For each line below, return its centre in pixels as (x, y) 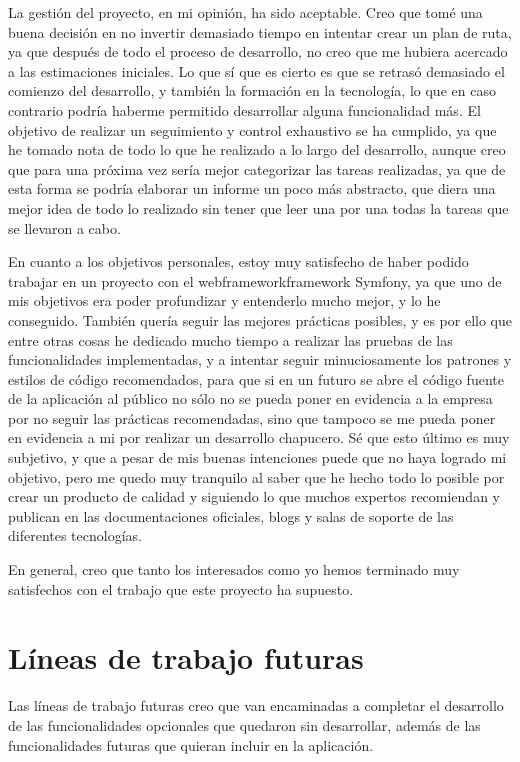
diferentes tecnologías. (75, 535)
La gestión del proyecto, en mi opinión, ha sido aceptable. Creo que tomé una (245, 12)
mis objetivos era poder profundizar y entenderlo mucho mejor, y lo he (224, 300)
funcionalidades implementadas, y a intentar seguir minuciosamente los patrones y (260, 359)
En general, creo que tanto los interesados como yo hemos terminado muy (234, 569)
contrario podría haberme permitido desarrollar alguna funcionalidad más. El (244, 109)
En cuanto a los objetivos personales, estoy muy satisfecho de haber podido (238, 261)
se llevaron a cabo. (64, 227)
